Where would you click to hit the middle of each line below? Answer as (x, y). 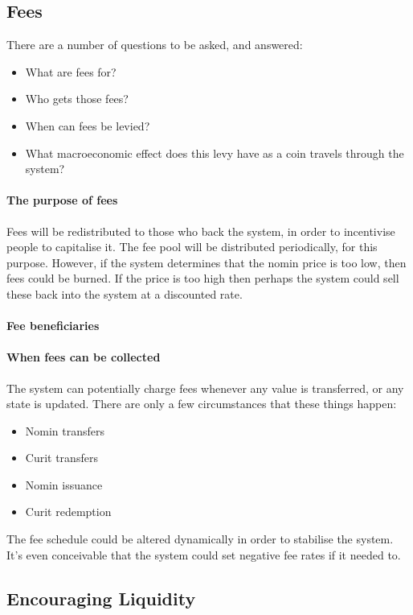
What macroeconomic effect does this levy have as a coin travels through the (215, 153)
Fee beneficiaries (53, 326)
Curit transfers (61, 458)
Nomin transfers (65, 430)
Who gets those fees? (77, 99)
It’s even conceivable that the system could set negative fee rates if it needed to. (204, 554)
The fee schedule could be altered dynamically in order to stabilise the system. (200, 539)
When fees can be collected (84, 357)
